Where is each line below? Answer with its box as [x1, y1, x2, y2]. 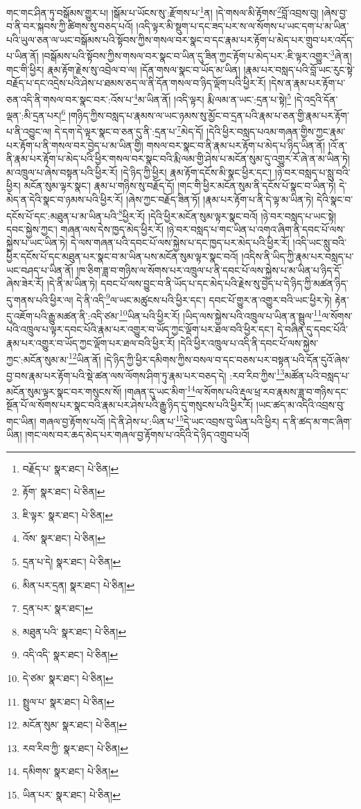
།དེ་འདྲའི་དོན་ [294, 92, 338, 106]
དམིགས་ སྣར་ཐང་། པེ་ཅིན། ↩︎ [22, 764, 118, 778]
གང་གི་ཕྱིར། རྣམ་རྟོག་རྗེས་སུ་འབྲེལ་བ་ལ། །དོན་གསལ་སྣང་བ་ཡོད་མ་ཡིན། [6, 62, 240, 76]
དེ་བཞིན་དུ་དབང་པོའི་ [276, 322, 348, 337]
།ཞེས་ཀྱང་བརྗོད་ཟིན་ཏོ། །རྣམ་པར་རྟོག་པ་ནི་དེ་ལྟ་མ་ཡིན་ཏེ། [125, 192, 314, 206]
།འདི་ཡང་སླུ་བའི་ [292, 235, 346, 250]
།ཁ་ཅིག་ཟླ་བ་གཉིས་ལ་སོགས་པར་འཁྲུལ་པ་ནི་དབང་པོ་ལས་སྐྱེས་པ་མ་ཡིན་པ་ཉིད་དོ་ [76, 262, 342, 277]
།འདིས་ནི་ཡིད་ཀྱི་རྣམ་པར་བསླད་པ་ [241, 249, 354, 264]
